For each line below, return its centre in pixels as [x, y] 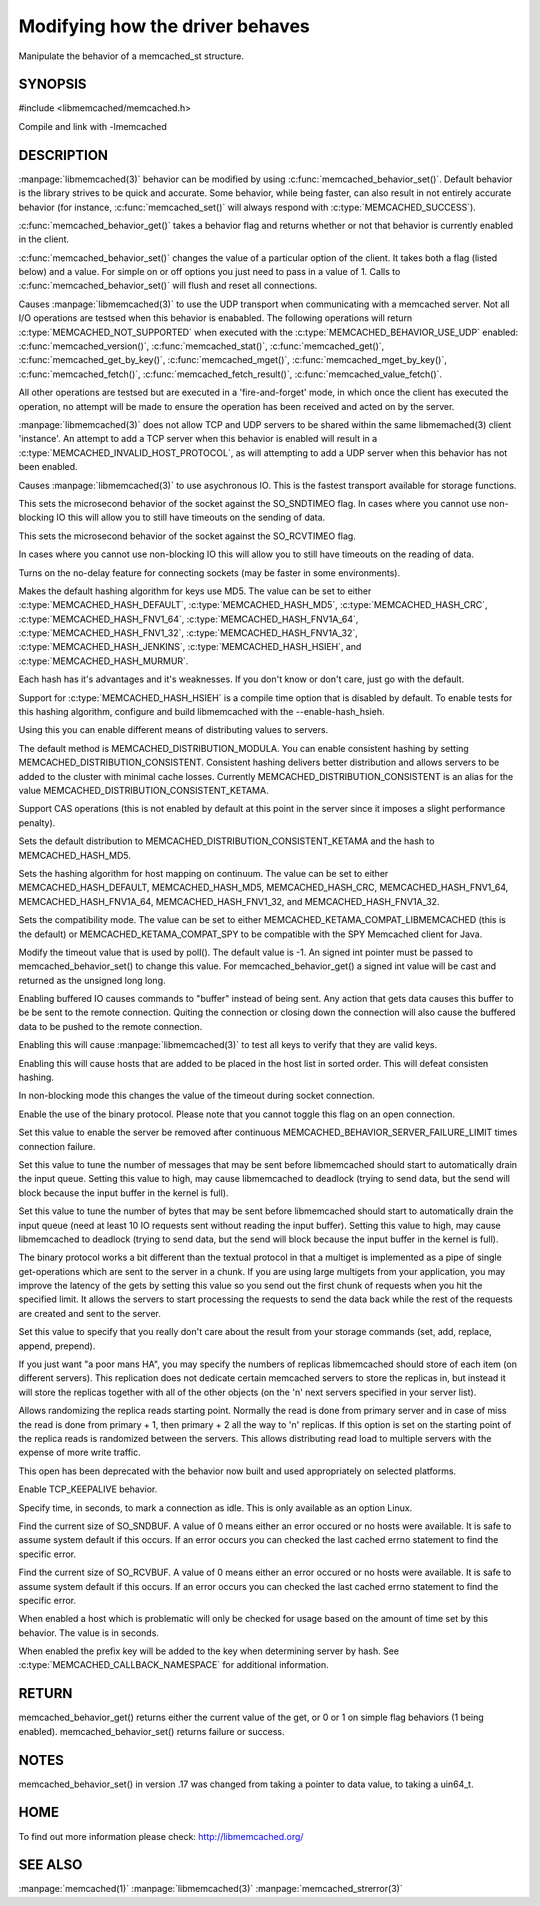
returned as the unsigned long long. [92, 980]
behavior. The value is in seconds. [89, 1632]
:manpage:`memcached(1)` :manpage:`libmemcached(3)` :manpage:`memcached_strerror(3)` [211, 1889]
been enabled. [48, 467]
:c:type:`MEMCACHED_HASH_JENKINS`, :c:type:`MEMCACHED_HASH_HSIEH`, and [190, 647]
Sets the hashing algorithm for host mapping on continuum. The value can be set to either [203, 873]
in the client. [44, 239]
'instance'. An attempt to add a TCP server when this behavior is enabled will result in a [198, 439]
